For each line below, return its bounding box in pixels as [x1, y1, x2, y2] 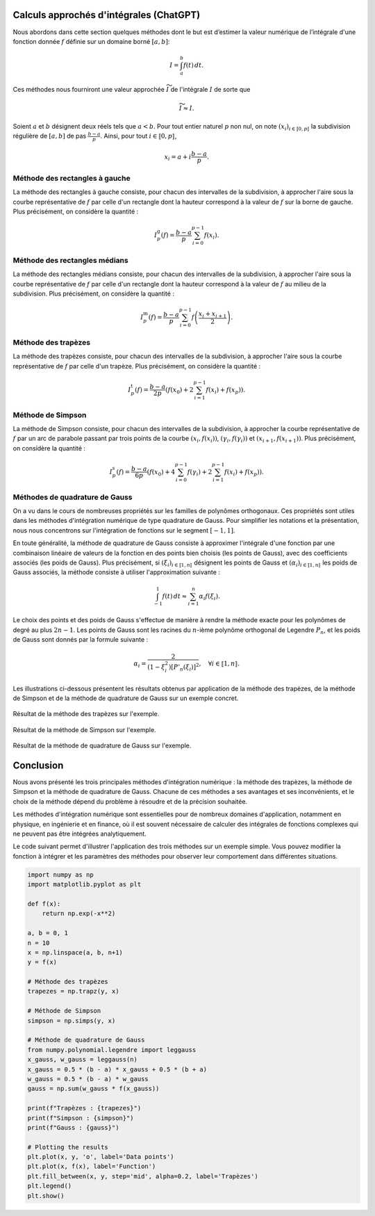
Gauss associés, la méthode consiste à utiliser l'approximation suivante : [12, 568, 220, 576]
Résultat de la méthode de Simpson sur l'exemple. [12, 725, 156, 733]
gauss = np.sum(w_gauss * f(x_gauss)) [27, 1085, 160, 1093]
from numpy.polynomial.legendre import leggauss [27, 1046, 197, 1053]
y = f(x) [27, 958, 58, 966]
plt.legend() [27, 1182, 72, 1190]
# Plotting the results [27, 1143, 109, 1151]
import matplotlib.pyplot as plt [27, 880, 142, 889]
